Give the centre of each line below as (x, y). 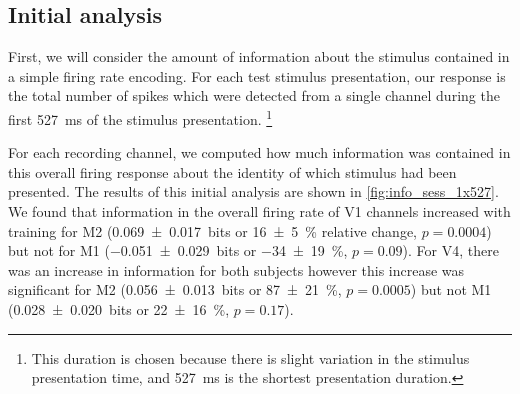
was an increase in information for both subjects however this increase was (236, 269)
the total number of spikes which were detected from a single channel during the (254, 95)
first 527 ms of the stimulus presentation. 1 (140, 117)
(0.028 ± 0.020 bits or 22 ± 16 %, (119, 308)
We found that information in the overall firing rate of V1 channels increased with (259, 211)
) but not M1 (451, 289)
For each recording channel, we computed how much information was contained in (259, 152)
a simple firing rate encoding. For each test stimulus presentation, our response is (257, 75)
